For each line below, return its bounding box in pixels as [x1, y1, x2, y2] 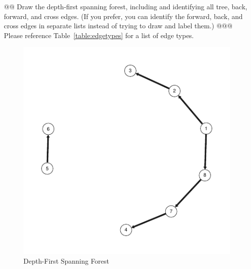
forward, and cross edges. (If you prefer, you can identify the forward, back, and [4, 11, 243, 21]
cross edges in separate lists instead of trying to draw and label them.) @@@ [4, 21, 232, 31]
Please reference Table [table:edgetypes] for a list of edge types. [4, 30, 194, 40]
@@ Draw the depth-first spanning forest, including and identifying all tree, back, [4, 1, 248, 11]
